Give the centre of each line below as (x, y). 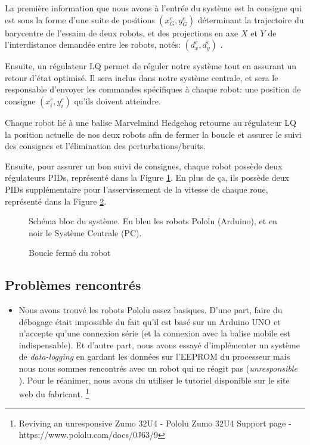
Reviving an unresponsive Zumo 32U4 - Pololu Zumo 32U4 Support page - (155, 423)
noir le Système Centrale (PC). (85, 232)
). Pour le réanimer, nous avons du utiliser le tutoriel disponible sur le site (154, 380)
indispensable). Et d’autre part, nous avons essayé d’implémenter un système (159, 344)
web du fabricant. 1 (54, 393)
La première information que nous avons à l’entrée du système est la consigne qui (153, 8)
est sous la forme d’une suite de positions (80, 19)
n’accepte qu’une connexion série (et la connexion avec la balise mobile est (155, 333)
